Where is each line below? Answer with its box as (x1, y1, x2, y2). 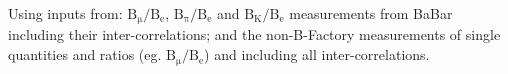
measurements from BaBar (289, 3, 453, 23)
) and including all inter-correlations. (204, 44, 430, 65)
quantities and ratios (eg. (8, 44, 162, 65)
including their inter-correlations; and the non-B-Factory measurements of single (8, 24, 501, 45)
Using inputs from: (8, 3, 123, 23)
